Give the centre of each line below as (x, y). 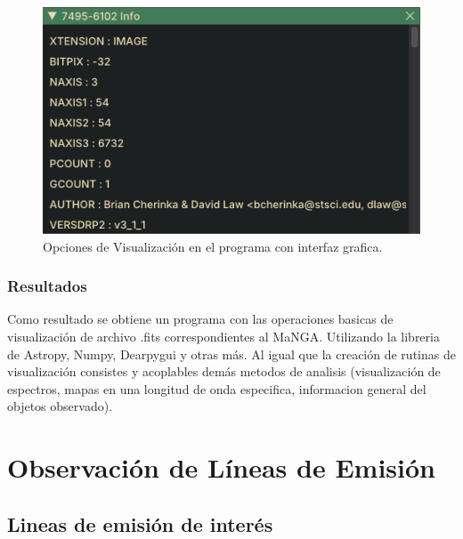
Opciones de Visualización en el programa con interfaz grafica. (213, 246)
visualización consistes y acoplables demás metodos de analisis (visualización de (224, 371)
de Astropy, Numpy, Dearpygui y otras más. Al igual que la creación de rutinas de (231, 354)
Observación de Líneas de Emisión (221, 467)
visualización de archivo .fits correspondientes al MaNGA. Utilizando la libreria (223, 336)
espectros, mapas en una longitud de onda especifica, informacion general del (217, 388)
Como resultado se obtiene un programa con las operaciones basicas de (200, 319)
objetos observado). (60, 406)
